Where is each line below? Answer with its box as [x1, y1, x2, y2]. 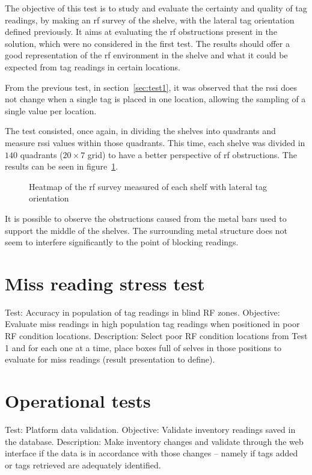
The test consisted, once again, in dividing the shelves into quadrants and [5, 124, 276, 137]
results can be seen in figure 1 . [5, 160, 118, 173]
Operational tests [5, 388, 151, 412]
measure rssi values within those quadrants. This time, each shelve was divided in [5, 136, 305, 149]
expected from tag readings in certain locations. [5, 60, 180, 73]
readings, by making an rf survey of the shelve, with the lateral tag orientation [5, 13, 295, 26]
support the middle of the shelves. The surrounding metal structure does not [5, 224, 288, 236]
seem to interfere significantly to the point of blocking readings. [5, 236, 239, 248]
